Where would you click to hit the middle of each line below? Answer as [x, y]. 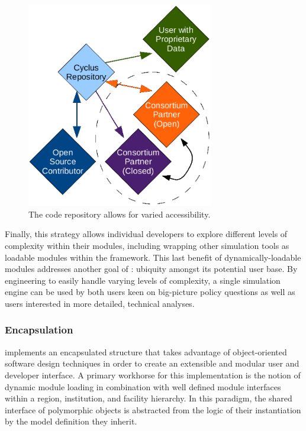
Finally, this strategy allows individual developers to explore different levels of [146, 234]
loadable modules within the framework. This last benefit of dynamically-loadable [153, 257]
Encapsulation [39, 330]
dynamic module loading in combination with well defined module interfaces [143, 386]
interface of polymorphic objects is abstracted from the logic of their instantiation [153, 409]
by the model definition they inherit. [71, 421]
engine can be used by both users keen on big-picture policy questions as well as [150, 292]
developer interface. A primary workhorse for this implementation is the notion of [153, 375]
